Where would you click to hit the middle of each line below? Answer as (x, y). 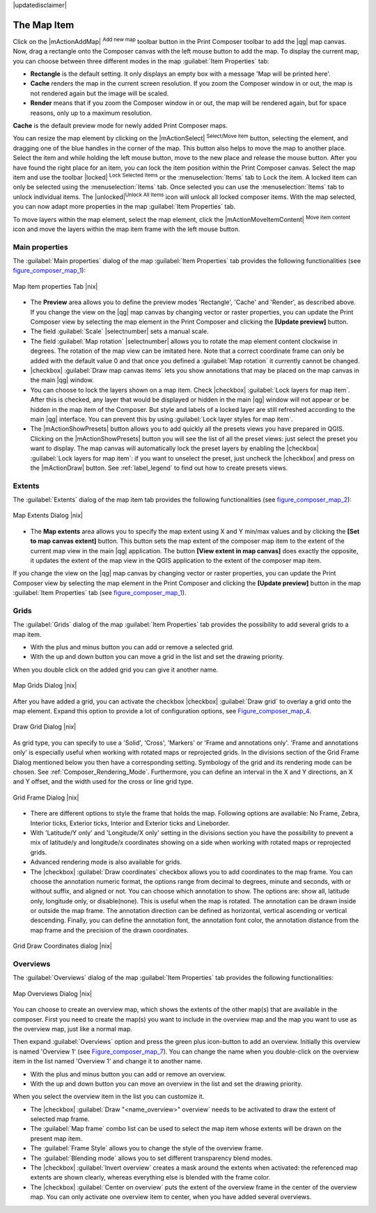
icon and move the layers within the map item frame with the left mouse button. (126, 229)
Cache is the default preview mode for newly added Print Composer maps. (120, 126)
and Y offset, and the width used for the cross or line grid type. (103, 782)
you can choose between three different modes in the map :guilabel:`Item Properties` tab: (141, 61)
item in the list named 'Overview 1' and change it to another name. (108, 1061)
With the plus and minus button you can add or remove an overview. (128, 1074)
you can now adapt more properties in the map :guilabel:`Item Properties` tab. (124, 207)
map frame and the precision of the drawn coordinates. (110, 930)
